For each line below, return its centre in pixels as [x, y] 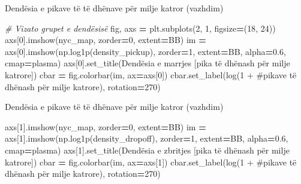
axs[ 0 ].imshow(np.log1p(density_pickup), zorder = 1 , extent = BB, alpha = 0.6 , [145, 51]
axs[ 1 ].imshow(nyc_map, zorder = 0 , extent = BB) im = [106, 126]
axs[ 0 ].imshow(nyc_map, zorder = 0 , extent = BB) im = [106, 40]
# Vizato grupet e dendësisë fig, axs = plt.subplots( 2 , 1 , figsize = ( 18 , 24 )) [140, 28]
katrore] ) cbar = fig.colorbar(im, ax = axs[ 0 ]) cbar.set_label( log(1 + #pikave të [151, 74]
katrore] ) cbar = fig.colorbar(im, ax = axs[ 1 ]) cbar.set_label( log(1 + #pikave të [151, 162]
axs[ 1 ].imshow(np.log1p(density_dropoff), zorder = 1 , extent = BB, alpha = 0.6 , [147, 138]
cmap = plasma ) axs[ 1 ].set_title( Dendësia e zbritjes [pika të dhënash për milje [147, 150]
